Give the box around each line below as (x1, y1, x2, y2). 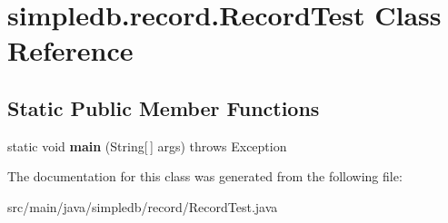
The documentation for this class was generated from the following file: (7, 167, 403, 186)
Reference (7, 32, 134, 69)
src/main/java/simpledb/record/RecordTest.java (7, 197, 278, 216)
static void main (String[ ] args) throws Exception (7, 136, 287, 155)
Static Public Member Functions (7, 93, 320, 121)
